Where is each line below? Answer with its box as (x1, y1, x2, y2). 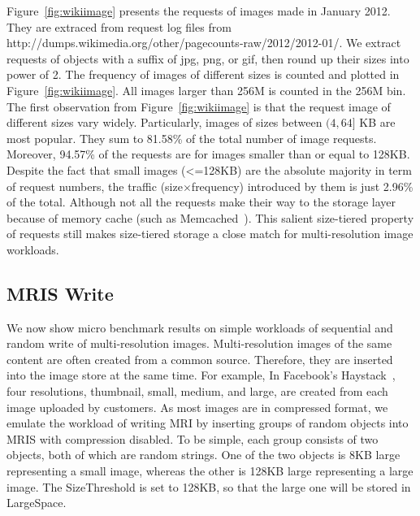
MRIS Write (6, 280, 114, 306)
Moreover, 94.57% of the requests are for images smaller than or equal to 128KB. (6, 145, 410, 163)
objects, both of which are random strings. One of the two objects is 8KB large (6, 446, 401, 463)
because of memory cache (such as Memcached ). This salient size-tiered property (6, 209, 414, 226)
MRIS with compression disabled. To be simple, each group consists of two (6, 430, 379, 447)
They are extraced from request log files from (6, 18, 232, 35)
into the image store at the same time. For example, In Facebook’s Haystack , (6, 366, 396, 384)
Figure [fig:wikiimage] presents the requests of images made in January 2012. (6, 2, 391, 19)
